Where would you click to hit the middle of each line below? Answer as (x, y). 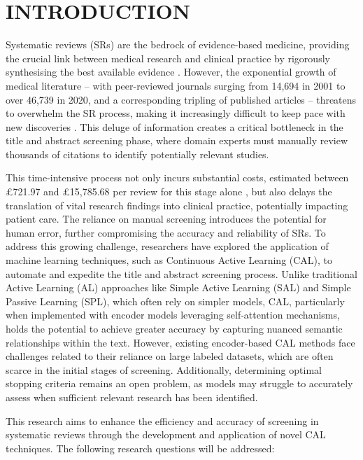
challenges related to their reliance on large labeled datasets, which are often (170, 356)
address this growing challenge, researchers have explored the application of (167, 246)
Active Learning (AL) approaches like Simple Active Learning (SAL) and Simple (178, 287)
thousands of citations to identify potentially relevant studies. (137, 154)
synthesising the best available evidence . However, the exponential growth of (171, 72)
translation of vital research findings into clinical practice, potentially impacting (177, 205)
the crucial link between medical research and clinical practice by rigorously (168, 58)
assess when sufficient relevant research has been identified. (132, 397)
